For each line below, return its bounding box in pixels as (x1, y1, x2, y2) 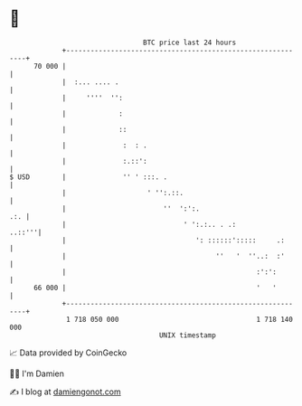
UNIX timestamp (158, 330, 217, 340)
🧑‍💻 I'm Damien (9, 368, 65, 379)
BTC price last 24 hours (143, 38, 237, 47)
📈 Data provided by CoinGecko (9, 347, 127, 358)
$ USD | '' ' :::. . (9, 172, 168, 182)
